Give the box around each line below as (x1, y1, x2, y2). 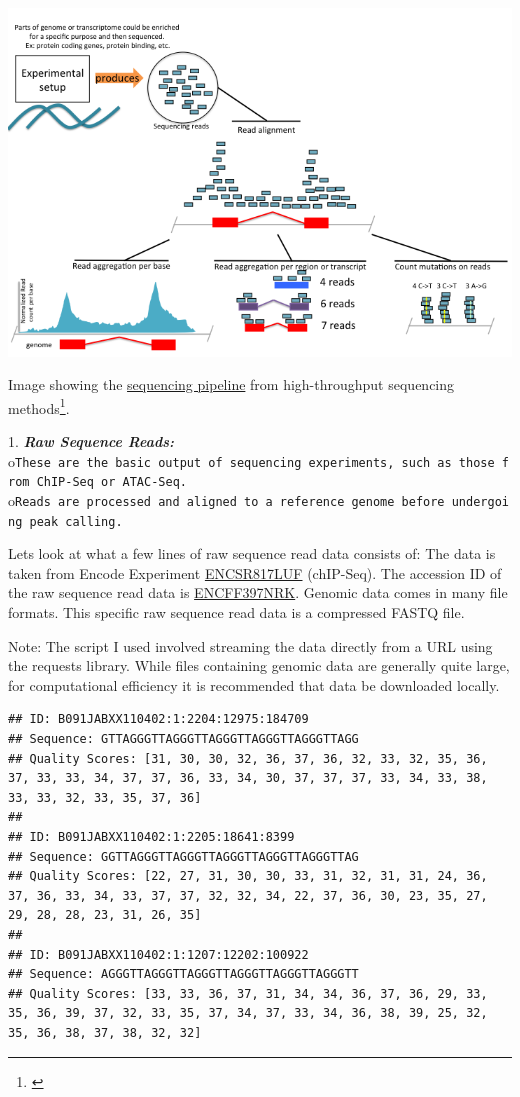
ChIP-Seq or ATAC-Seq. (36, 475, 187, 490)
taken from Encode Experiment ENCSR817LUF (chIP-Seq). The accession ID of (8, 562, 502, 583)
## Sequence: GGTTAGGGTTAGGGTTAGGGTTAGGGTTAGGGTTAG (8, 849, 359, 864)
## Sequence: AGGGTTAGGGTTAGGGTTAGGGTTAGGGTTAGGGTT (8, 967, 359, 982)
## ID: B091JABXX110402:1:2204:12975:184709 (8, 712, 309, 727)
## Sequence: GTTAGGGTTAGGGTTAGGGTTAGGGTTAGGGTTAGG (8, 732, 359, 746)
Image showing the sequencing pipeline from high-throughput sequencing (8, 374, 455, 395)
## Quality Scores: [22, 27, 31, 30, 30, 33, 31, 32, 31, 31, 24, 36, (8, 869, 488, 884)
